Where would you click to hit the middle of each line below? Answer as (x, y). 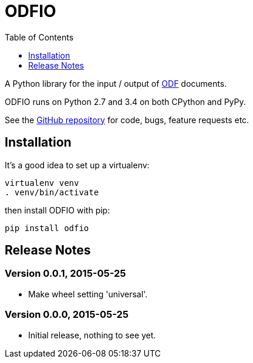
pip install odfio (47, 228)
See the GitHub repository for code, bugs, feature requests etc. (127, 120)
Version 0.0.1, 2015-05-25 (65, 274)
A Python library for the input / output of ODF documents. (116, 83)
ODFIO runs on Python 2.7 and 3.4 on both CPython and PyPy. (125, 101)
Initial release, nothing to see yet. (92, 335)
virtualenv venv (42, 183)
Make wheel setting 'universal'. (88, 294)
